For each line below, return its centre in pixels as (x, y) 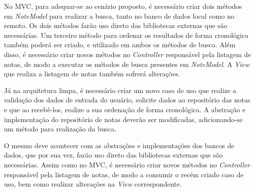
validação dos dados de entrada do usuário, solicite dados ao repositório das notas (127, 100)
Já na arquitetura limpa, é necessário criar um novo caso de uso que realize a (120, 90)
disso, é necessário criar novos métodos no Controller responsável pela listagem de (127, 54)
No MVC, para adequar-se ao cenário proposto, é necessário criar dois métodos (123, 6)
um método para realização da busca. (60, 129)
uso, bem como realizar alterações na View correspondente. (93, 184)
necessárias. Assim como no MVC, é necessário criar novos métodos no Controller (127, 164)
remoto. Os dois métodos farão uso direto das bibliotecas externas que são (116, 25)
